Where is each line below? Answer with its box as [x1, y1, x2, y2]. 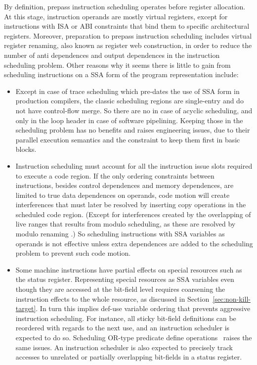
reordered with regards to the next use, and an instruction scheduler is [15, 322, 230, 333]
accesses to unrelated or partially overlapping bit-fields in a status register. [15, 352, 242, 362]
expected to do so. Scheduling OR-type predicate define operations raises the [15, 332, 252, 342]
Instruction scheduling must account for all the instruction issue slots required [15, 160, 253, 171]
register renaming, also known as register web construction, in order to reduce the [4, 40, 252, 50]
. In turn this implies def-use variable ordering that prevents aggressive [36, 303, 251, 314]
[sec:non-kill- [213, 293, 251, 304]
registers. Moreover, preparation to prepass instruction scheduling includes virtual [4, 30, 252, 41]
